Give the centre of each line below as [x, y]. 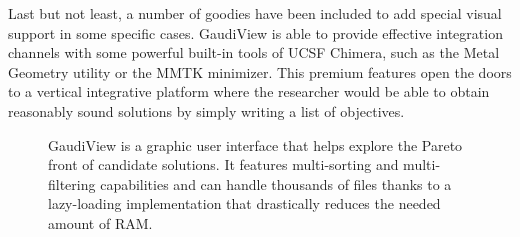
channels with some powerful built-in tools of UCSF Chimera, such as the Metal [254, 52]
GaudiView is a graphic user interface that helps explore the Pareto [255, 144]
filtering [72, 183]
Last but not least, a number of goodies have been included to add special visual [255, 13]
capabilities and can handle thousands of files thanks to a [276, 183]
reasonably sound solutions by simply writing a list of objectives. [206, 110]
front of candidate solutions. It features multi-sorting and [223, 164]
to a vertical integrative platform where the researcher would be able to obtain [249, 91]
